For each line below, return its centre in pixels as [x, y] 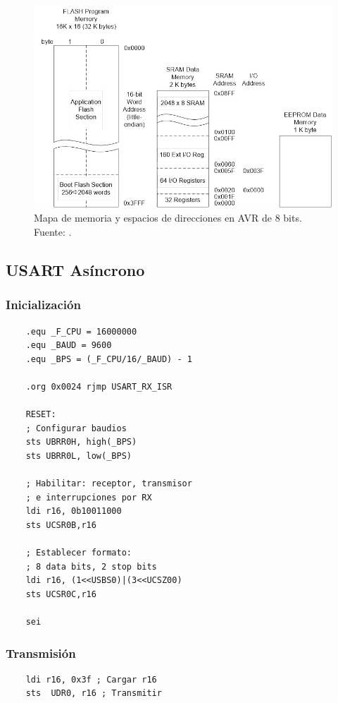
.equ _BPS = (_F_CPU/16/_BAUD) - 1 [109, 359]
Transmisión [41, 653]
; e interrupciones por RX [89, 497]
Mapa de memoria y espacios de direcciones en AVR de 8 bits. [168, 218]
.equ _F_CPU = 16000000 [81, 331]
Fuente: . [53, 232]
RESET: [41, 415]
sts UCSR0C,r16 [61, 594]
